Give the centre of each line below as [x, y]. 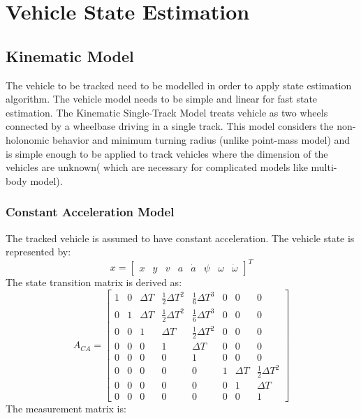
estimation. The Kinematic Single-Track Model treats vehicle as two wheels [167, 112]
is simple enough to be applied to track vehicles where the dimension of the [167, 153]
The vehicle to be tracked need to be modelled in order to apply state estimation [179, 85]
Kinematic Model [70, 55]
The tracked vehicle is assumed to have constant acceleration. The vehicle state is [180, 238]
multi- [324, 167]
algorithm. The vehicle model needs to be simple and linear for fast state [162, 99]
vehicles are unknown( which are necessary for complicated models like [157, 167]
